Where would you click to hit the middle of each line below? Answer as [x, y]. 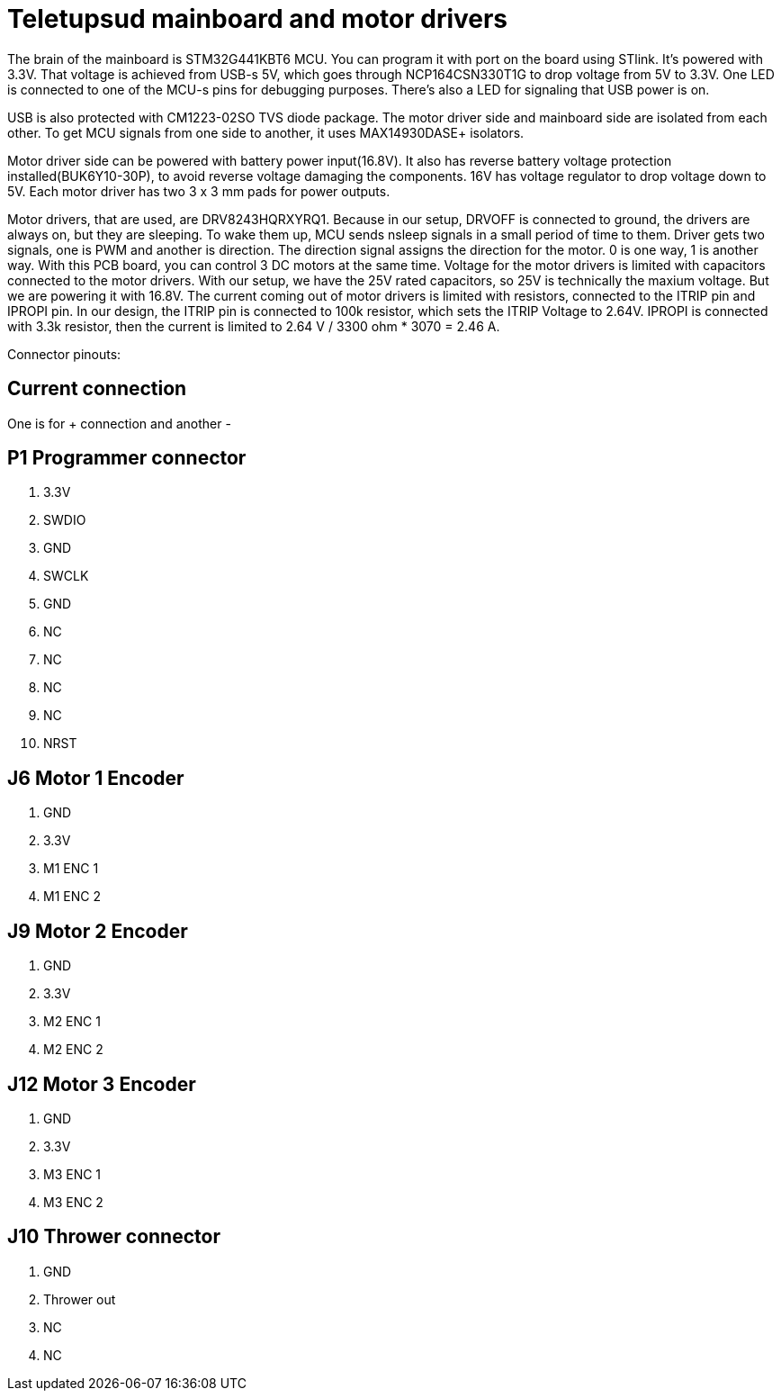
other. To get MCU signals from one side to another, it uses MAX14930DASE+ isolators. [266, 132]
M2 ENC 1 [72, 1022]
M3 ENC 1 [72, 1174]
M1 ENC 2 [72, 897]
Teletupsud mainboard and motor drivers [258, 19]
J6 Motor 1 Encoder [96, 778]
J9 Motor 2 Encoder [98, 931]
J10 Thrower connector [114, 1237]
